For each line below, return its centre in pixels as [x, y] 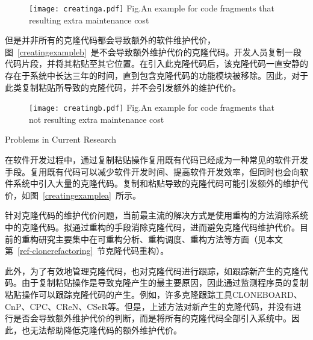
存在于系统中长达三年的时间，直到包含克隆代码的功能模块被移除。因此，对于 [156, 76]
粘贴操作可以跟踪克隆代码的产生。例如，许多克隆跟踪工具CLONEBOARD [149, 294]
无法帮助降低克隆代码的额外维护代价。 [106, 329]
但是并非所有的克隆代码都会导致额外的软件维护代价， [110, 40]
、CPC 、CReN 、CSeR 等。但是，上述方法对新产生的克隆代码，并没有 [157, 306]
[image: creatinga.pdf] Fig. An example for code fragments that [152, 8]
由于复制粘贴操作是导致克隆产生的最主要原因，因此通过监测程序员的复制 [165, 283]
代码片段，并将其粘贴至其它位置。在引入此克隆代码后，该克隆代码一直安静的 [156, 63]
